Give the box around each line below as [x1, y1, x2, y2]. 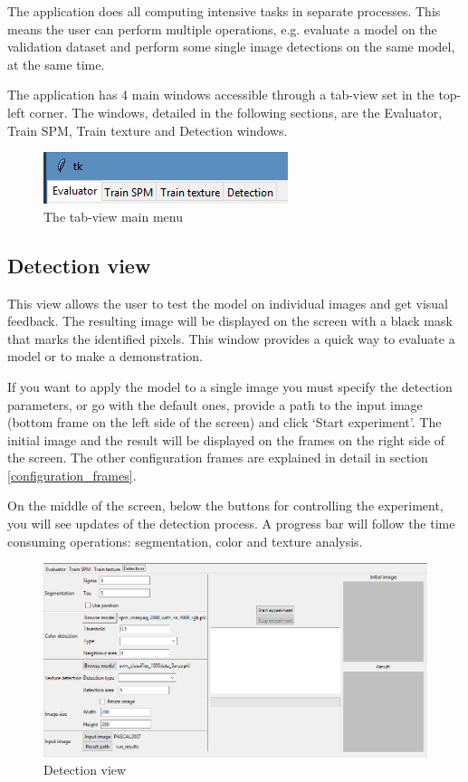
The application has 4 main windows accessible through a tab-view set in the [7, 85, 435, 104]
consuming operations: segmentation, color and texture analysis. [7, 531, 363, 550]
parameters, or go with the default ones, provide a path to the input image [7, 395, 423, 414]
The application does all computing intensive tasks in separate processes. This [7, 2, 441, 20]
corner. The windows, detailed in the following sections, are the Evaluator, [29, 102, 443, 121]
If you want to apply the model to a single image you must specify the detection [7, 377, 453, 396]
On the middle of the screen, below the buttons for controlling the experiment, [7, 496, 444, 515]
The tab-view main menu [43, 206, 183, 225]
